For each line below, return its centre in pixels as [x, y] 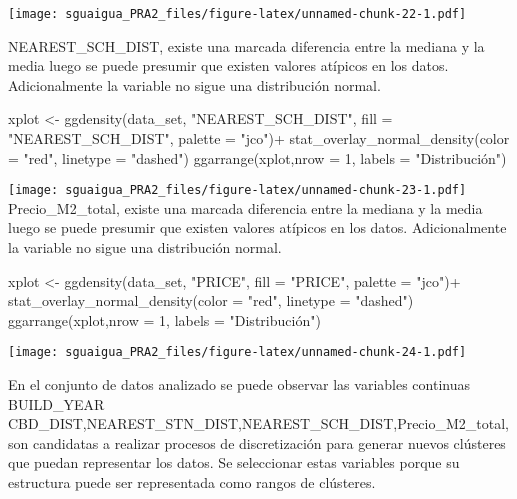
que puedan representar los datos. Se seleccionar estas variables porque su [234, 462]
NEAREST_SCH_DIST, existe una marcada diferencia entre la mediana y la [246, 45]
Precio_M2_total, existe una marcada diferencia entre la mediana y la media [245, 207]
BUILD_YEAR [56, 403]
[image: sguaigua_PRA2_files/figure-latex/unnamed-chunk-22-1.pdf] [237, 14]
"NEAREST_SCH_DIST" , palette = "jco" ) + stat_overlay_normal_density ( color [259, 138]
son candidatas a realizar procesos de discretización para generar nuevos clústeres [257, 442]
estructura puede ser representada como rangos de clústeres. [192, 482]
